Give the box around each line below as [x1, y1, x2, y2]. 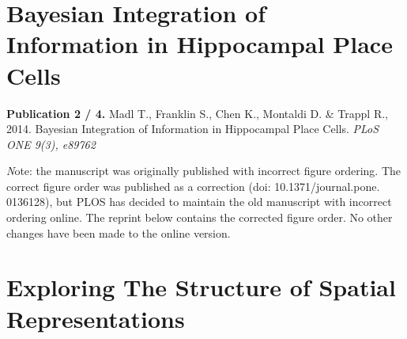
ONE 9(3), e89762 [6, 135, 96, 152]
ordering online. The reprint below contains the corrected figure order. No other [6, 209, 393, 226]
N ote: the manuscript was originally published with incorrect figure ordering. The [6, 162, 401, 179]
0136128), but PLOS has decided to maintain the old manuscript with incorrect [6, 193, 392, 210]
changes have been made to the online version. [6, 224, 231, 241]
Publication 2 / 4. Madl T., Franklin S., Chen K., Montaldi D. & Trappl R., [6, 105, 388, 121]
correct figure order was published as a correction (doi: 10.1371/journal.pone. [6, 177, 380, 194]
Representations [6, 302, 185, 334]
